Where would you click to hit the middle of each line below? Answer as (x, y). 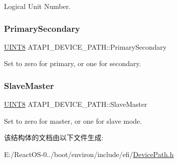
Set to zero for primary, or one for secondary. (73, 63)
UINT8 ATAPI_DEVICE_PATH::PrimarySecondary (85, 46)
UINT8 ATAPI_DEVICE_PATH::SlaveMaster (76, 104)
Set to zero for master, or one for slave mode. (73, 121)
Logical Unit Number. (38, 6)
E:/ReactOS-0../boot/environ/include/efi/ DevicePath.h (89, 154)
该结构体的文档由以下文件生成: (54, 137)
